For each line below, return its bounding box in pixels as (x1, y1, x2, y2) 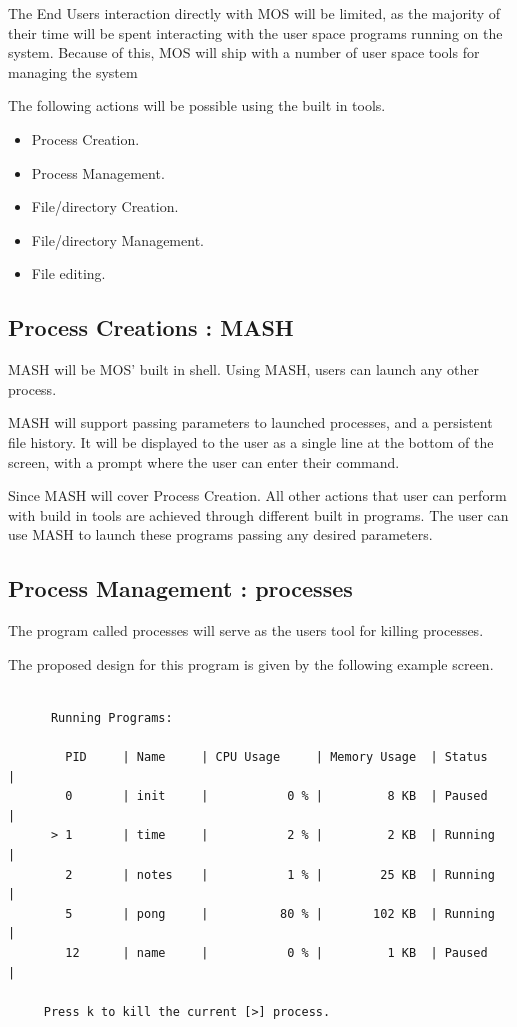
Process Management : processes (8, 573, 353, 604)
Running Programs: (50, 710, 173, 725)
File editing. (31, 263, 106, 284)
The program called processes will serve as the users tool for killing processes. (8, 620, 484, 641)
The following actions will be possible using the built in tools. (8, 95, 386, 116)
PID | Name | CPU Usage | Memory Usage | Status (65, 750, 488, 765)
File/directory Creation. (31, 196, 179, 217)
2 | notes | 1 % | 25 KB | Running (65, 867, 495, 882)
